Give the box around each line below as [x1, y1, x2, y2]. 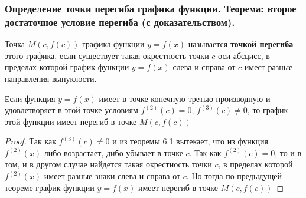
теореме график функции [5, 181, 95, 193]
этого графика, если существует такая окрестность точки [5, 49, 209, 61]
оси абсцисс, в [218, 49, 270, 61]
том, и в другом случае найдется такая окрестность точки [5, 158, 212, 170]
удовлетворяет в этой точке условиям [5, 104, 138, 116]
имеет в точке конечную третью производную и [99, 92, 271, 104]
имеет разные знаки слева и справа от [44, 170, 181, 182]
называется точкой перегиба [188, 38, 294, 50]
